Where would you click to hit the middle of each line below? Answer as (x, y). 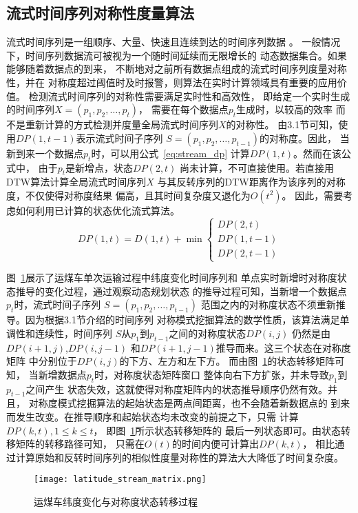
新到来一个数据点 (45, 153)
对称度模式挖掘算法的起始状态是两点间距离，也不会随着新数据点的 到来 (189, 403)
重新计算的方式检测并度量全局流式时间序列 (122, 124)
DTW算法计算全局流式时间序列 (76, 182)
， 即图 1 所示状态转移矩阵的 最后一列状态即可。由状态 (217, 430)
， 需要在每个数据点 (183, 109)
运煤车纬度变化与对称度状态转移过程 (116, 502)
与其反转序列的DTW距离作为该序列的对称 (251, 182)
